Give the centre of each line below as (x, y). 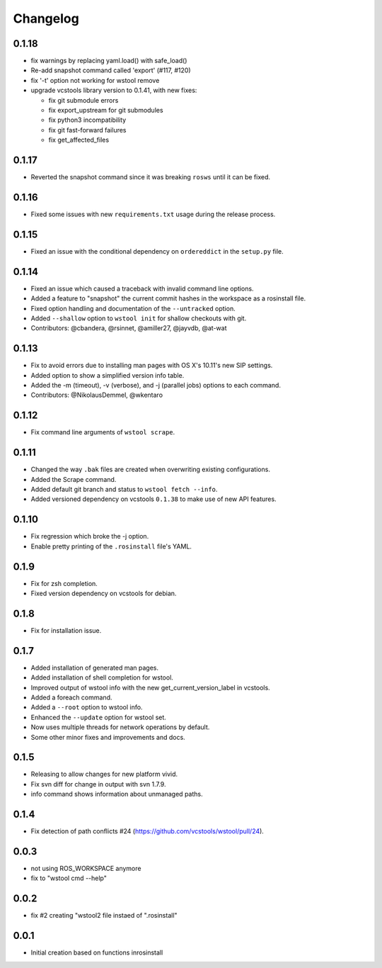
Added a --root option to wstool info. (87, 707)
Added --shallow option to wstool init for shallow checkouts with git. (139, 318)
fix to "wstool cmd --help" (69, 878)
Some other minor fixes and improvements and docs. (108, 737)
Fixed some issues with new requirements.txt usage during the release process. (153, 214)
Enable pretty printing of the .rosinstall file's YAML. (111, 546)
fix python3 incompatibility (87, 120)
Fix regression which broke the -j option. (90, 536)
